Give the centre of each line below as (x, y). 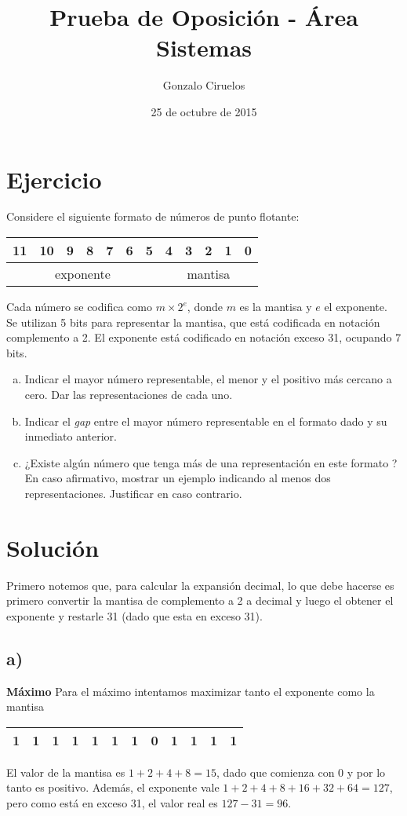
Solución (53, 547)
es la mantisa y (276, 307)
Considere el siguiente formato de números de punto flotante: (153, 216)
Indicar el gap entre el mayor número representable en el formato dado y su (206, 421)
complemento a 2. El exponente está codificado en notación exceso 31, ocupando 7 (204, 337)
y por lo (366, 772)
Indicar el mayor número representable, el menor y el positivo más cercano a (208, 379)
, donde (205, 307)
